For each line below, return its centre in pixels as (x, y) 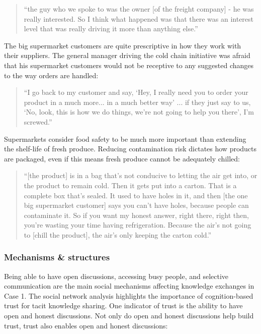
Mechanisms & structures (57, 257)
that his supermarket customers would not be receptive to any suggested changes (129, 65)
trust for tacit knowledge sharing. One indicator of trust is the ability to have (123, 305)
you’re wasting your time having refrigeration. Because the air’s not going (138, 225)
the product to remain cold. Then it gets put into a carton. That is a (130, 185)
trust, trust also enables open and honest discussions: (86, 325)
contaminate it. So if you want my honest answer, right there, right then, (136, 215)
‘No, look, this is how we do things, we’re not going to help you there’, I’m (139, 112)
